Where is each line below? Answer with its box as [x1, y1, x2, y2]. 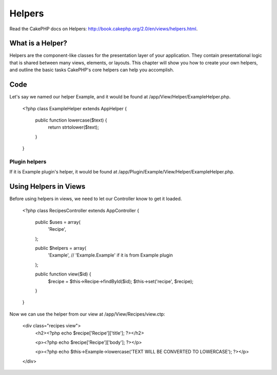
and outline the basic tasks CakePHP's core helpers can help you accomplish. [9, 67, 174, 73]
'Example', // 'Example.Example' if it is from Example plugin [48, 252, 173, 259]
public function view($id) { [35, 271, 92, 277]
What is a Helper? [9, 39, 68, 48]
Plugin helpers [9, 158, 47, 165]
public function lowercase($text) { [35, 117, 107, 123]
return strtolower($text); [48, 124, 100, 130]
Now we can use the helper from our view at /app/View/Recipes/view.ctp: [9, 311, 165, 317]
